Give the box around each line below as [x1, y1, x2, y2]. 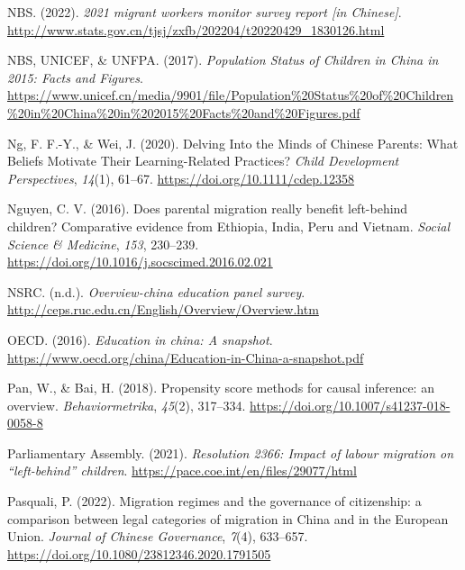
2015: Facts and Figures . [7, 68, 143, 86]
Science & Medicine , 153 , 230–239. [7, 234, 199, 253]
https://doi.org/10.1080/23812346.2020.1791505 [7, 544, 271, 563]
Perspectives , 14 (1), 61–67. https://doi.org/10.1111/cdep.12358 [7, 168, 354, 187]
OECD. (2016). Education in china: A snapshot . [7, 330, 273, 348]
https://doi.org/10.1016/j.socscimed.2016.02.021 [7, 252, 273, 271]
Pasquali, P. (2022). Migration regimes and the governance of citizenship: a [7, 492, 422, 511]
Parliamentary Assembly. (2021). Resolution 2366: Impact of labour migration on [7, 443, 454, 462]
